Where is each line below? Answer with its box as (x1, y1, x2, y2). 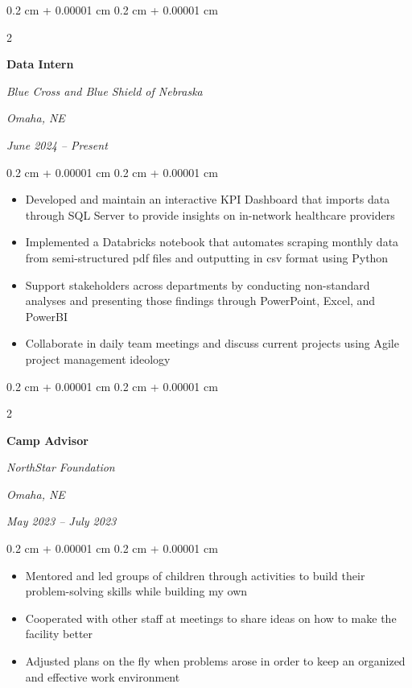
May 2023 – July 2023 (6, 513, 117, 529)
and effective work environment (25, 668, 180, 685)
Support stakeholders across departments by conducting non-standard (25, 276, 370, 293)
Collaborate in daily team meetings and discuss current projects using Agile (25, 335, 399, 352)
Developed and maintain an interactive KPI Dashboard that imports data (25, 191, 390, 208)
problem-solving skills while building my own (25, 583, 248, 599)
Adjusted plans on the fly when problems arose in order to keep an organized (25, 653, 406, 669)
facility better (25, 625, 93, 642)
